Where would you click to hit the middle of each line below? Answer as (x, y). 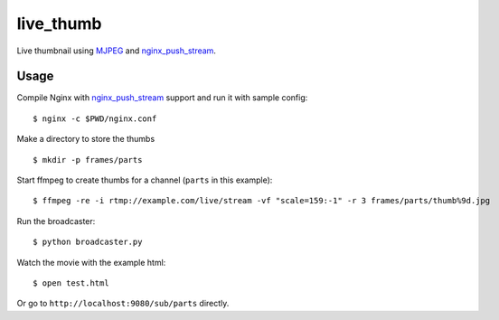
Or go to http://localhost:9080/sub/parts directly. (123, 304)
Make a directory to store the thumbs (86, 139)
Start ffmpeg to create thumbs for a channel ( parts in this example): (145, 180)
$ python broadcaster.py (88, 242)
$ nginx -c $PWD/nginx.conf (95, 118)
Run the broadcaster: (56, 221)
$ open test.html (71, 283)
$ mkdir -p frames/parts (88, 160)
